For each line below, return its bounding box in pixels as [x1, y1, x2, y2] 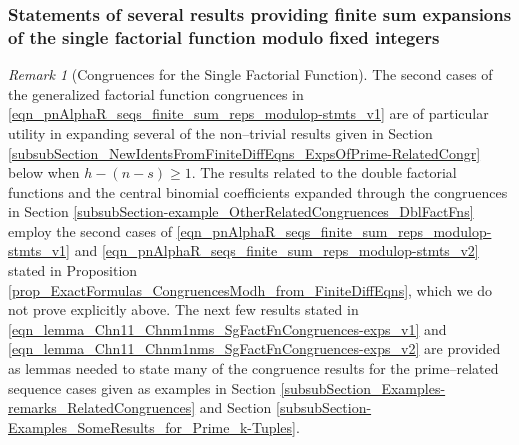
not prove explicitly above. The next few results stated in [8, 299, 359, 320]
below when [8, 162, 80, 183]
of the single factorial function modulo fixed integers [8, 24, 440, 49]
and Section [199, 397, 272, 418]
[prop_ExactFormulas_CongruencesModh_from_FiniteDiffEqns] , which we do [8, 279, 493, 300]
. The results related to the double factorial [191, 162, 457, 183]
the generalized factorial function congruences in [8, 83, 304, 104]
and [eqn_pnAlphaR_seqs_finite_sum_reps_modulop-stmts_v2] [74, 240, 479, 261]
